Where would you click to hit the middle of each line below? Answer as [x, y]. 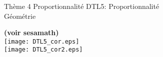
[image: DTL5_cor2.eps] [43, 50]
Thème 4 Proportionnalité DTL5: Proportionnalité [82, 6]
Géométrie [20, 16]
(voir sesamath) [31, 32]
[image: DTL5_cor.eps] [42, 41]
